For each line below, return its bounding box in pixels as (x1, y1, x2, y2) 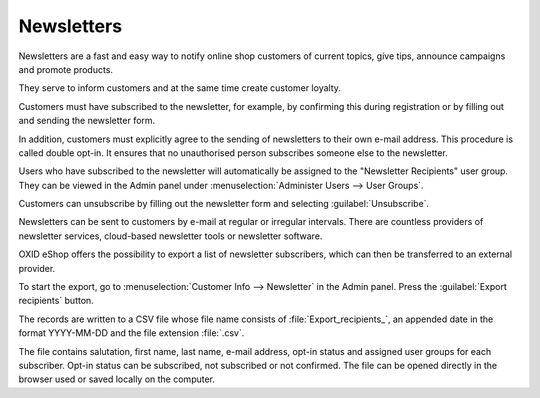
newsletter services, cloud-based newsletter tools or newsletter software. (18, 230, 323, 242)
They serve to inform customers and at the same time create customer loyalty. (18, 82, 342, 94)
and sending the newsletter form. (18, 115, 156, 127)
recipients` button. (18, 295, 94, 307)
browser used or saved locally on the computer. (18, 373, 215, 385)
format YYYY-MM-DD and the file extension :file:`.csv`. (18, 327, 245, 339)
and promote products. (18, 63, 114, 75)
